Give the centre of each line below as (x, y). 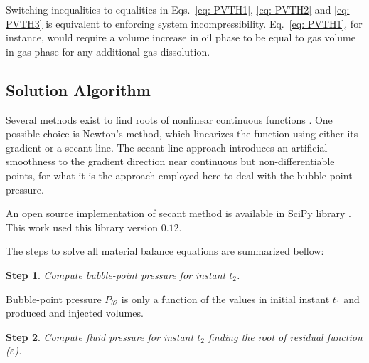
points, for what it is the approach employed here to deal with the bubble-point (179, 175)
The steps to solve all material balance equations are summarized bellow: (165, 251)
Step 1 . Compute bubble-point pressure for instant (116, 274)
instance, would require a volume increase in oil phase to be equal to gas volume (181, 37)
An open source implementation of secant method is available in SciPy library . (178, 213)
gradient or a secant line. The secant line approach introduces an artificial (167, 147)
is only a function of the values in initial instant (225, 299)
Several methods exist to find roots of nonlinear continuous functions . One (169, 119)
